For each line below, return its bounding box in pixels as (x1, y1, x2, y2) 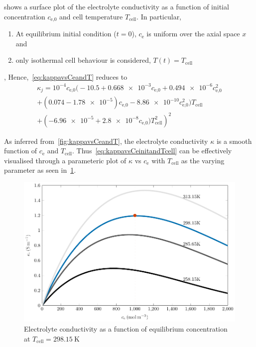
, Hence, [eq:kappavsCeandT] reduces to (4, 71, 128, 82)
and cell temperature (59, 11, 123, 21)
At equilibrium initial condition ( (15, 28, 117, 39)
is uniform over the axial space (146, 28, 240, 39)
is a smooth (216, 135, 252, 146)
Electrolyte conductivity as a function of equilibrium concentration (24, 323, 228, 334)
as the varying (181, 155, 225, 165)
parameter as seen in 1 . (4, 165, 76, 175)
